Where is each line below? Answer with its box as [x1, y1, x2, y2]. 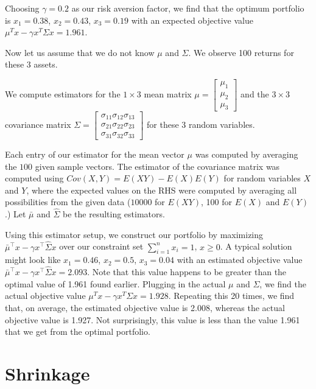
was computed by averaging [195, 147, 298, 160]
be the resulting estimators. [63, 208, 165, 220]
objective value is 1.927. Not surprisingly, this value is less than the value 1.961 [5, 313, 300, 326]
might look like [5, 253, 61, 266]
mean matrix [144, 88, 192, 100]
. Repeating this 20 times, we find [168, 289, 295, 302]
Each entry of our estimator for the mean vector [5, 147, 184, 160]
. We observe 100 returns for [188, 46, 294, 58]
